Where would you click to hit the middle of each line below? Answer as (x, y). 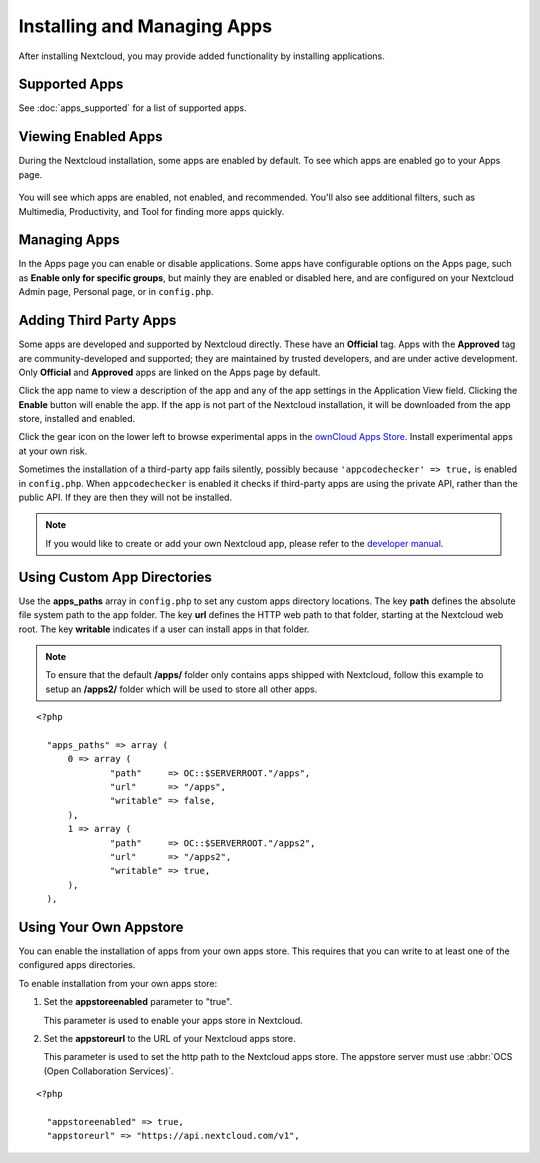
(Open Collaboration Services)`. (108, 1071)
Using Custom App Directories (115, 576)
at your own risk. (53, 451)
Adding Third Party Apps (97, 320)
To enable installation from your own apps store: (118, 983)
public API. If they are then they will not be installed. (125, 497)
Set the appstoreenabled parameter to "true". (138, 1002)
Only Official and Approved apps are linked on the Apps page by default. (169, 372)
